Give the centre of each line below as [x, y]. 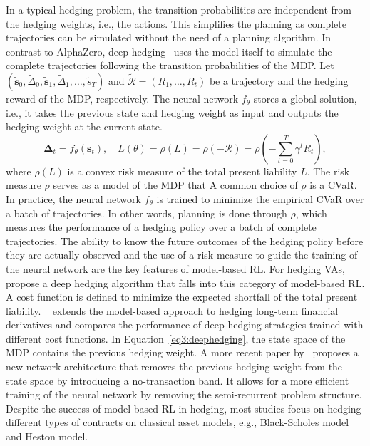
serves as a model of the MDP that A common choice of [175, 185]
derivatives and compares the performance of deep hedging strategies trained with [185, 325]
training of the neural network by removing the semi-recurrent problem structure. [184, 394]
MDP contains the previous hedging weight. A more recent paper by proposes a [182, 352]
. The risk [328, 171]
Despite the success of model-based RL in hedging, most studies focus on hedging [184, 408]
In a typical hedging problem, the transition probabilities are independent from [179, 9]
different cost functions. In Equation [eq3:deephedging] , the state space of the [176, 338]
